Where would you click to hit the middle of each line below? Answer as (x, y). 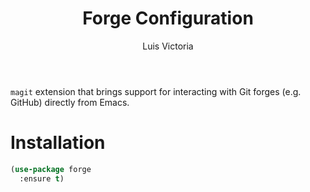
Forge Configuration (168, 18)
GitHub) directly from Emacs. (70, 102)
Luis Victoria (168, 46)
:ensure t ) (42, 178)
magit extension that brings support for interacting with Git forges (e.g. (156, 91)
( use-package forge (51, 169)
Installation (58, 143)
